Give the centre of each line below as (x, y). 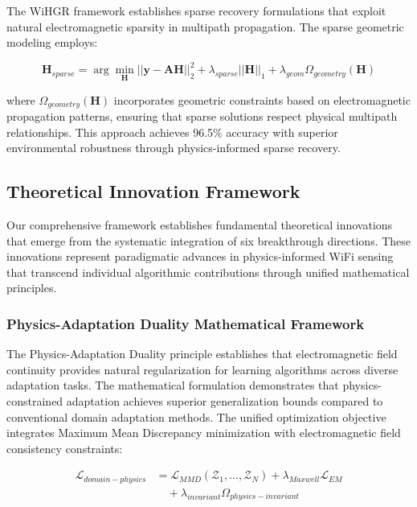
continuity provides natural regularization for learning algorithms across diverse (202, 369)
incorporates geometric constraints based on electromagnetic (262, 99)
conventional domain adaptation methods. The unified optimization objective (196, 416)
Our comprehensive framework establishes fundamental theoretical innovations (200, 224)
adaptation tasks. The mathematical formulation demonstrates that (173, 385)
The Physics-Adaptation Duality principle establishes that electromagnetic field (202, 354)
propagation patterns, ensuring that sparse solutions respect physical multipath (202, 115)
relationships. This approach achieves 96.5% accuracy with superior (172, 132)
